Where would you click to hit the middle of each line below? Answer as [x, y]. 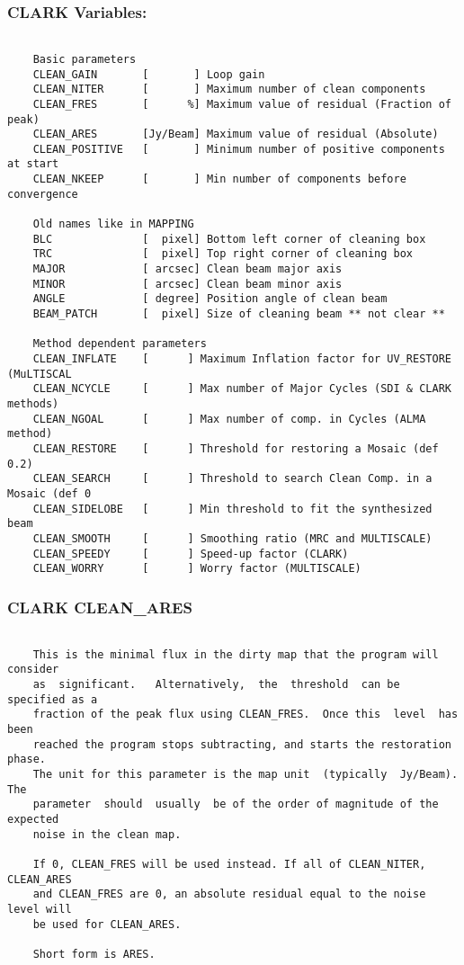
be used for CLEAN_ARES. [107, 924]
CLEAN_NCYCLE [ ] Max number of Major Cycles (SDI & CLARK [242, 389]
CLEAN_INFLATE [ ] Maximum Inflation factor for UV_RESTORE [242, 359]
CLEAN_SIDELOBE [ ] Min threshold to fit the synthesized [232, 509]
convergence [43, 194]
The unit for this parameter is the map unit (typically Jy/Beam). [245, 774]
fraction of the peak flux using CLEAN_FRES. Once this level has [245, 715]
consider [33, 670]
